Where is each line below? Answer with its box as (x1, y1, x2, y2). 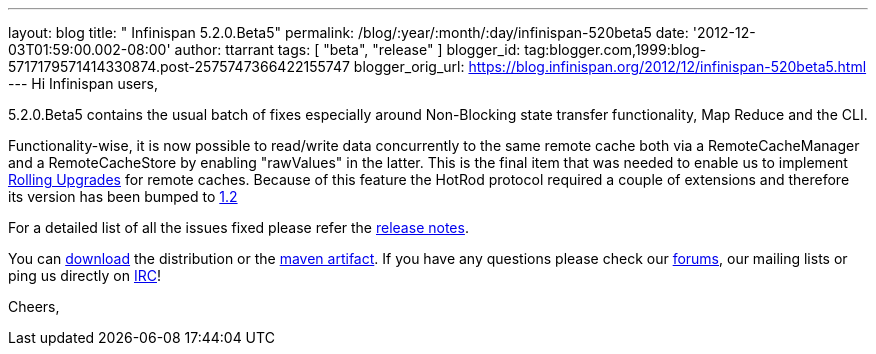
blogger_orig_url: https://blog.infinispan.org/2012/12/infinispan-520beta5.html (353, 58, 867, 75)
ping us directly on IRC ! (8, 267, 162, 284)
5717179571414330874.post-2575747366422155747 (8, 58, 350, 75)
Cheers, (8, 298, 60, 315)
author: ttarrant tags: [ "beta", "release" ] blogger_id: (174, 41, 521, 58)
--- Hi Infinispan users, (8, 75, 158, 92)
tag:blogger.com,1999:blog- (524, 41, 707, 58)
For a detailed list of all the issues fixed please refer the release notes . (8, 219, 469, 236)
